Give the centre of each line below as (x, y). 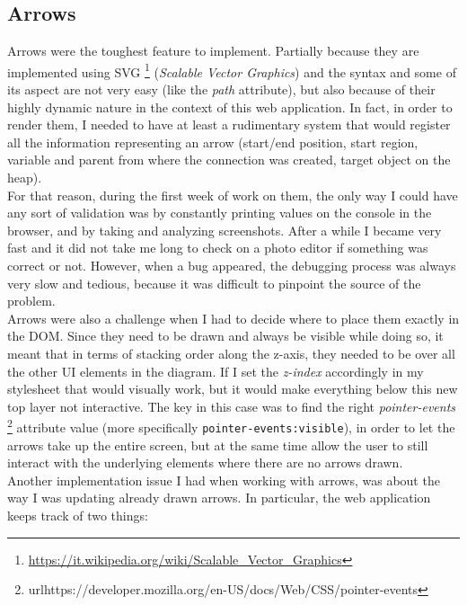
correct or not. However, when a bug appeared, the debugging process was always (232, 265)
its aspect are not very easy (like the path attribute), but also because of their (221, 89)
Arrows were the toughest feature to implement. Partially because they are (213, 51)
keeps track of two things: (78, 516)
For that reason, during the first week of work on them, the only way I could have (233, 195)
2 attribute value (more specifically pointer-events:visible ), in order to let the (231, 426)
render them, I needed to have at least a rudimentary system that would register (229, 125)
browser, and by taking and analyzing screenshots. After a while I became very (225, 230)
